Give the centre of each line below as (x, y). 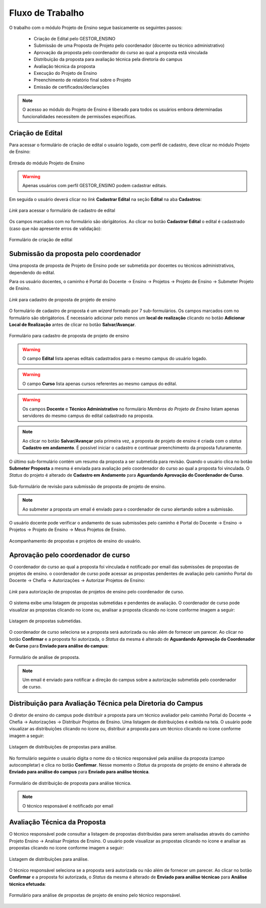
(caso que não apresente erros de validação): (55, 228)
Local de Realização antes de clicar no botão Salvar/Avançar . (72, 324)
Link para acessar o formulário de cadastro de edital (62, 211)
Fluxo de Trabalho (47, 13)
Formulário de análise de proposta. (45, 657)
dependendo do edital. (32, 272)
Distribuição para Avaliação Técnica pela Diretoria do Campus (106, 703)
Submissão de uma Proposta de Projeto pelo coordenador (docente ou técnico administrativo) (129, 46)
